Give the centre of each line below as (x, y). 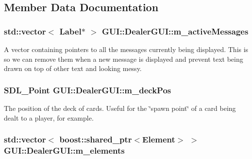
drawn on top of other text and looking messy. (73, 68)
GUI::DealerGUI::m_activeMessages (175, 31)
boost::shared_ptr (96, 139)
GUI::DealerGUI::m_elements (64, 150)
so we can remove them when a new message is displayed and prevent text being (124, 59)
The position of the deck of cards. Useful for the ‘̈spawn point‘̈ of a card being (120, 108)
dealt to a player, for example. (49, 117)
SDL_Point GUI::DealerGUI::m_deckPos (88, 90)
